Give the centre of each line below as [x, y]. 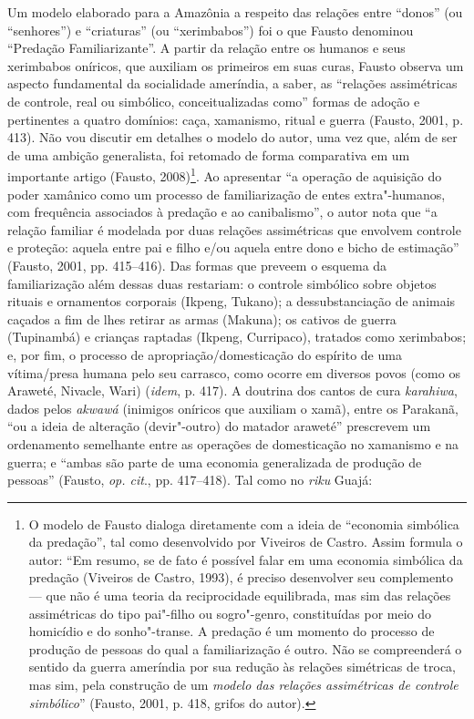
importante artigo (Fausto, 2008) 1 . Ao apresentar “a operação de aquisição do [225, 175]
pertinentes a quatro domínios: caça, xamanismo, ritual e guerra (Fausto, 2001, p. [236, 119]
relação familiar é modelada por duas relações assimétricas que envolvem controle [234, 229]
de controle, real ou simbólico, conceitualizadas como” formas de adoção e [214, 101]
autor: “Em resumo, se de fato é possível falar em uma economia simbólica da [246, 559]
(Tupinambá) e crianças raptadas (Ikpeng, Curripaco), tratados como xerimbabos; [237, 337]
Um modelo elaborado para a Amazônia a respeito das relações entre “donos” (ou [235, 12]
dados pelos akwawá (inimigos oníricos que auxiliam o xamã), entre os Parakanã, [233, 408]
